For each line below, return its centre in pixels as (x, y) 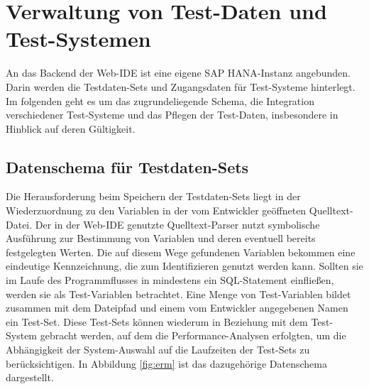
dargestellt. (30, 377)
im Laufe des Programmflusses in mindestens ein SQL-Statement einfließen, (170, 280)
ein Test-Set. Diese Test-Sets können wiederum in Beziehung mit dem (157, 321)
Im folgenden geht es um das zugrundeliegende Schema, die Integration (160, 100)
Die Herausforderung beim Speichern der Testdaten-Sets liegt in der (153, 196)
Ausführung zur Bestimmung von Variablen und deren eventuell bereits (161, 238)
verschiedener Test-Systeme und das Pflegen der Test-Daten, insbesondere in (172, 115)
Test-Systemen (78, 39)
